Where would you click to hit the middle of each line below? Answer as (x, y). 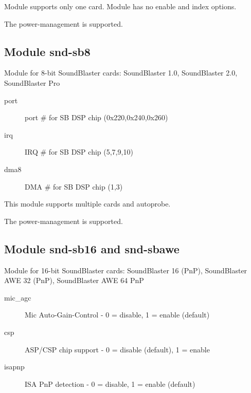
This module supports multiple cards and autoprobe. (87, 204)
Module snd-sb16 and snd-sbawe (92, 248)
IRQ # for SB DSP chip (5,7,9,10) (79, 152)
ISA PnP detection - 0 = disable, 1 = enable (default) (110, 383)
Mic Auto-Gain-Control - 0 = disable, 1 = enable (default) (117, 315)
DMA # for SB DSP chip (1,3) (74, 186)
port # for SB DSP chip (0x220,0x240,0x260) (96, 117)
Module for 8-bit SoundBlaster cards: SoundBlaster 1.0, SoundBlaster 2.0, (121, 73)
